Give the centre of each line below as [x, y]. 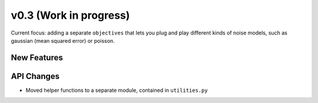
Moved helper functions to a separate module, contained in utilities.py [117, 90]
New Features [37, 58]
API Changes [35, 76]
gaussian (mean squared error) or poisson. [63, 40]
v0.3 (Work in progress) [70, 15]
